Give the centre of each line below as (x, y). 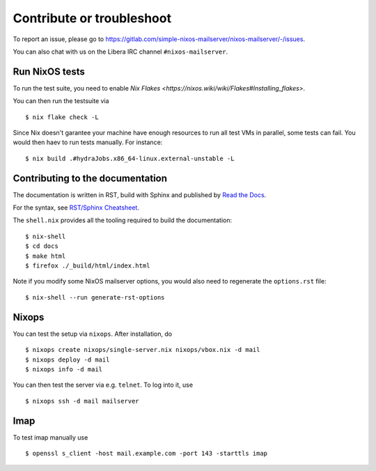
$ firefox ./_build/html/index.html (88, 266)
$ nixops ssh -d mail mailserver (82, 401)
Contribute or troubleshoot (92, 18)
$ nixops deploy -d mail (68, 360)
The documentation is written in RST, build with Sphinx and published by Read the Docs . (140, 194)
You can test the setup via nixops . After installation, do (93, 334)
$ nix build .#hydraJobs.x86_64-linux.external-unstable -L (130, 158)
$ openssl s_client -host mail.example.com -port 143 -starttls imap (147, 453)
